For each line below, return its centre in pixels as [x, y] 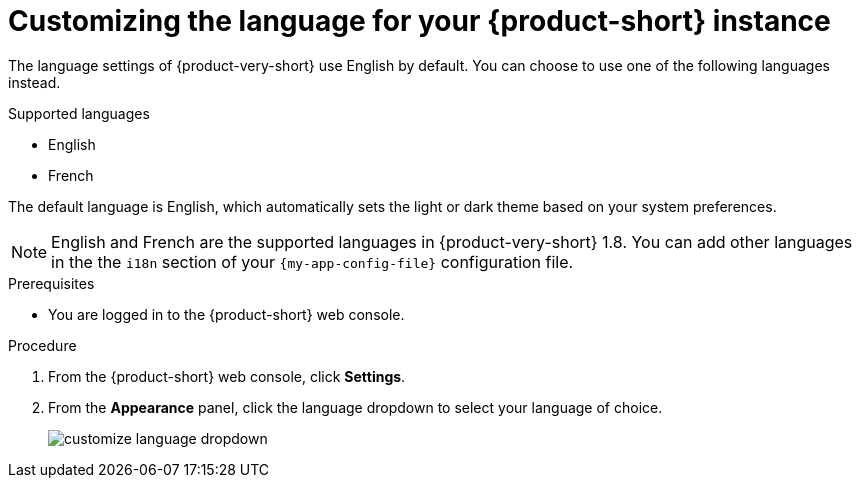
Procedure [42, 345]
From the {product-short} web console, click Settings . [227, 376]
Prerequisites [51, 283]
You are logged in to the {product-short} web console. [226, 314]
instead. [34, 82]
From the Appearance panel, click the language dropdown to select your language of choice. [355, 407]
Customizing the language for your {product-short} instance [419, 21]
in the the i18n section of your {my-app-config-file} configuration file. [312, 261]
